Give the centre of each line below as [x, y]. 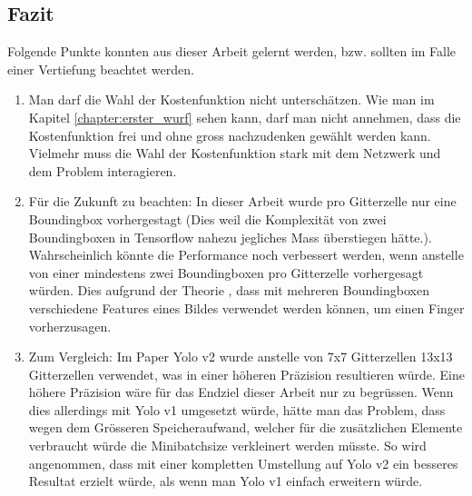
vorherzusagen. [70, 326]
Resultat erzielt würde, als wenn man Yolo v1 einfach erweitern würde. [226, 481]
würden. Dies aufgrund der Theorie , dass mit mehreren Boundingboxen [229, 290]
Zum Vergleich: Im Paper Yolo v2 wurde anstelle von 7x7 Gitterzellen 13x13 [241, 357]
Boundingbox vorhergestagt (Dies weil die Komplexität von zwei [207, 218]
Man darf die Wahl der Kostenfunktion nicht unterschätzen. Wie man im [231, 99]
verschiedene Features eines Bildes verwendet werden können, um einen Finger [246, 308]
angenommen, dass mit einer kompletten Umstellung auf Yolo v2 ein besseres [243, 463]
